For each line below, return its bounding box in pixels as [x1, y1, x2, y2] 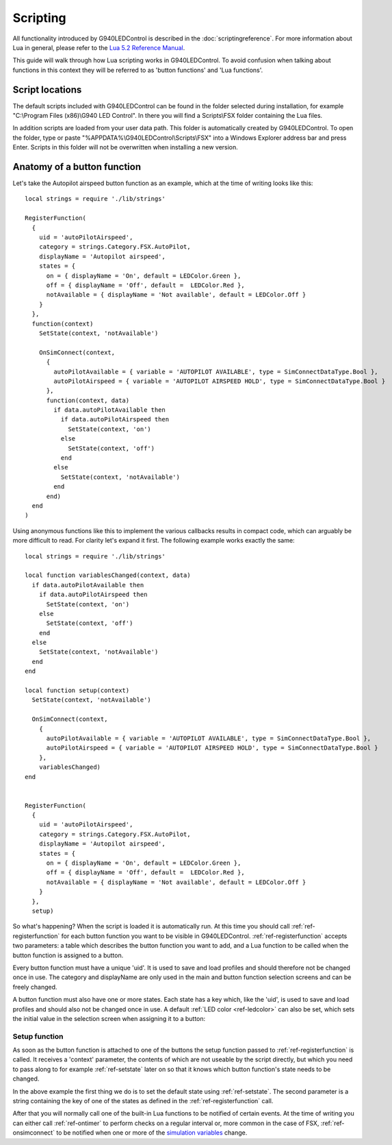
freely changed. [12, 983, 57, 991]
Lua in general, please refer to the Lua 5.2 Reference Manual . [12, 43, 185, 51]
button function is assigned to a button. [12, 951, 124, 959]
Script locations [12, 84, 82, 95]
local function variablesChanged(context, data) [25, 571, 191, 579]
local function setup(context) [25, 687, 130, 695]
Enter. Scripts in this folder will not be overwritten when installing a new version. [12, 143, 239, 151]
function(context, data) [46, 396, 130, 404]
